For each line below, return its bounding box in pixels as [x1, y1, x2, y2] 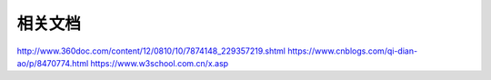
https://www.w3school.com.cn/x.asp [90, 57, 229, 68]
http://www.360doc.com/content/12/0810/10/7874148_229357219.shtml [16, 45, 286, 56]
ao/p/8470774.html [16, 57, 89, 68]
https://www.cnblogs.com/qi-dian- [287, 45, 418, 56]
